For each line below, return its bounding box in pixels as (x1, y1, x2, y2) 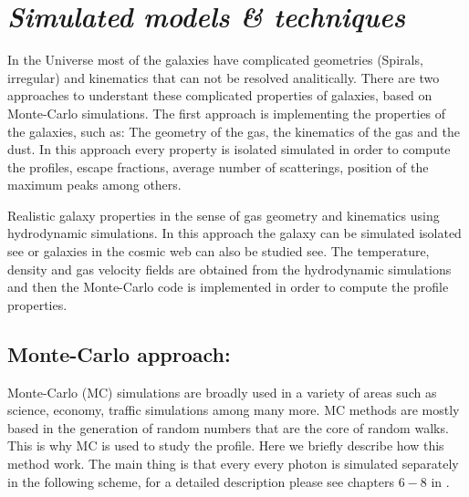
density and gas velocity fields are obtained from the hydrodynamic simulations (7, 259, 452, 278)
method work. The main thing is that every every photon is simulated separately (7, 454, 459, 473)
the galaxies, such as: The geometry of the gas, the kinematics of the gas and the (7, 121, 460, 140)
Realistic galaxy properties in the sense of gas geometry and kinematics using (7, 205, 440, 224)
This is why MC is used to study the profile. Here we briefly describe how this (7, 436, 444, 455)
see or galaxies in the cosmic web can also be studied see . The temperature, (7, 242, 430, 261)
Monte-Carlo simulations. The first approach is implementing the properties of (7, 103, 446, 122)
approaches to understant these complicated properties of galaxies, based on (7, 86, 433, 105)
